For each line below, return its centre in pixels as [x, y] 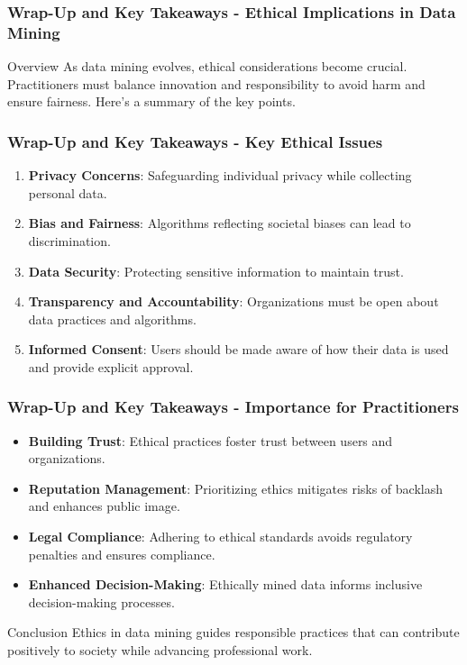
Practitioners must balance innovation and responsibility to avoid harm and [216, 83]
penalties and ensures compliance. [122, 554]
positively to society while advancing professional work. [160, 650]
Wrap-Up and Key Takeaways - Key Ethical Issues [195, 141]
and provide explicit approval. [111, 366]
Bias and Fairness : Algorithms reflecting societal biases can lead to [220, 223]
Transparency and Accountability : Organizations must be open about [233, 301]
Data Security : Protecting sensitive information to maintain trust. [216, 271]
